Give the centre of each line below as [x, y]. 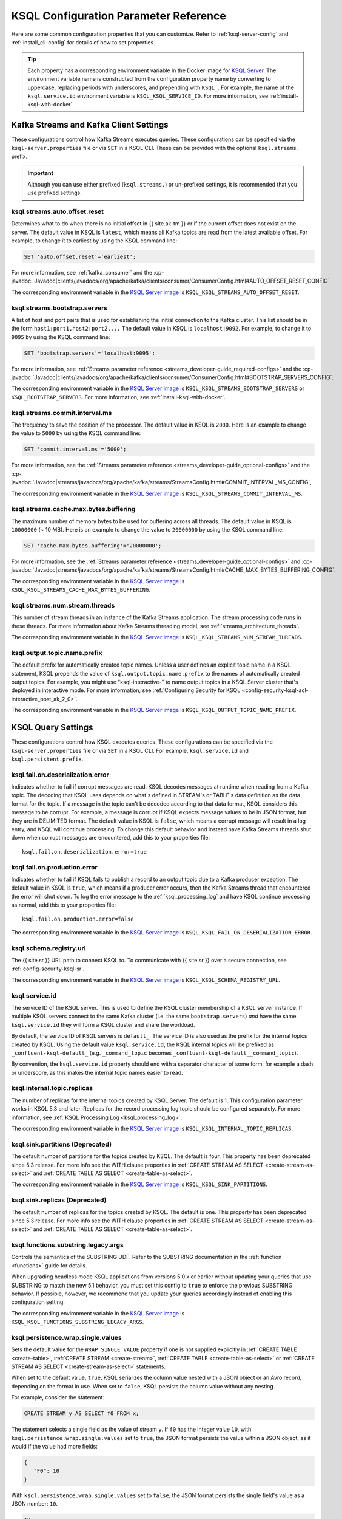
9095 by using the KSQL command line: [61, 337]
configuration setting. [38, 1302]
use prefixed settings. [55, 193]
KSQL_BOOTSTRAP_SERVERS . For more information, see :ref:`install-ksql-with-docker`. [118, 397]
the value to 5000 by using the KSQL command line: [76, 433]
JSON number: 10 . [34, 1504]
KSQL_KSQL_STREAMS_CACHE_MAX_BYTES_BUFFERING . [81, 590]
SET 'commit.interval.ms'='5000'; [75, 449]
